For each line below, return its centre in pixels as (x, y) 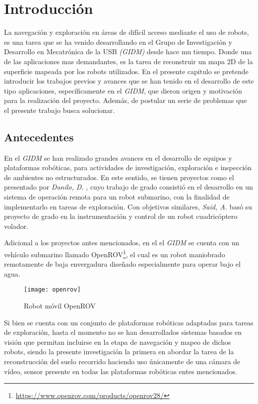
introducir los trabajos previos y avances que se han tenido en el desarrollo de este (129, 81)
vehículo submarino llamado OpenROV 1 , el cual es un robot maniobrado (115, 253)
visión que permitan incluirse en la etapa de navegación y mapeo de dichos (118, 342)
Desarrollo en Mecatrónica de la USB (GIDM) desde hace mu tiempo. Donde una (128, 51)
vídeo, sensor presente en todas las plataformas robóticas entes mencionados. (121, 371)
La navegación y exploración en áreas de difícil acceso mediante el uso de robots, (127, 32)
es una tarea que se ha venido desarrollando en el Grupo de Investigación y (118, 42)
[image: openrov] (52, 290)
